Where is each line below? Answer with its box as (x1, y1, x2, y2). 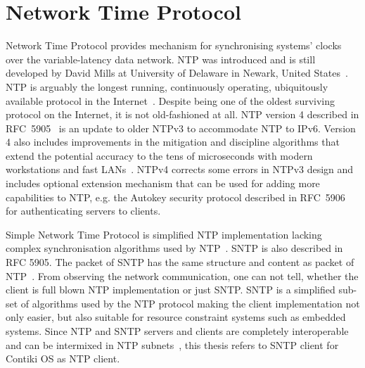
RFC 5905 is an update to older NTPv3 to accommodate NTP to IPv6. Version (6, 120, 356, 135)
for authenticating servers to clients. (6, 203, 161, 218)
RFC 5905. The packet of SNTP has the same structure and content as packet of (6, 255, 354, 269)
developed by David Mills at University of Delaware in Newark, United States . (6, 65, 348, 80)
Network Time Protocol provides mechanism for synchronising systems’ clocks (6, 38, 342, 53)
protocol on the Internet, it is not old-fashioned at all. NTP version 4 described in (6, 107, 359, 122)
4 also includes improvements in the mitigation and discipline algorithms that (6, 134, 340, 149)
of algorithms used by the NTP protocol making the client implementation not (20, 296, 360, 310)
